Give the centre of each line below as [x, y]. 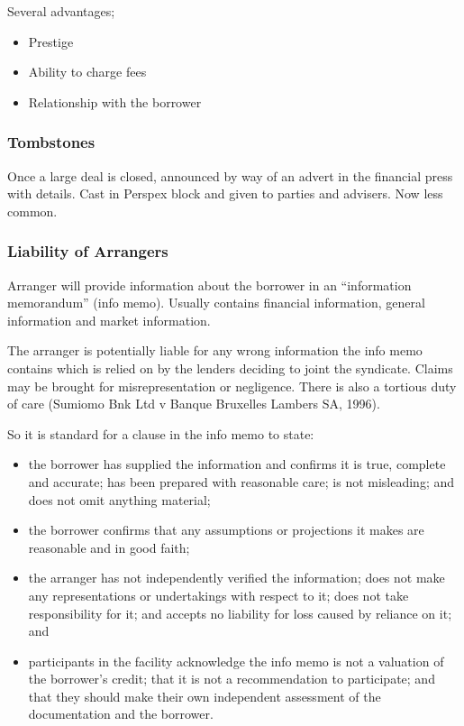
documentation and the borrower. [121, 714]
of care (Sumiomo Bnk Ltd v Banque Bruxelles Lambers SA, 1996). [194, 404]
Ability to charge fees [87, 72]
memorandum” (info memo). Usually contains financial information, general [216, 303]
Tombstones [51, 142]
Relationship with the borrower [115, 101]
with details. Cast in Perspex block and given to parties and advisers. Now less [225, 193]
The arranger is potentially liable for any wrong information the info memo [215, 350]
